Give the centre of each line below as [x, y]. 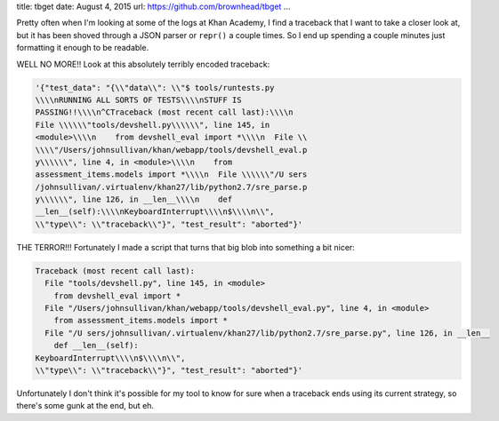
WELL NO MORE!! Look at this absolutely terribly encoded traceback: [143, 64]
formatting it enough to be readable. [83, 48]
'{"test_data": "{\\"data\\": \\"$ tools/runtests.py [155, 87]
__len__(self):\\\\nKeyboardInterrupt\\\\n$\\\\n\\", [155, 212]
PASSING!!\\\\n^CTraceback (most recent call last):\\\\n [164, 112]
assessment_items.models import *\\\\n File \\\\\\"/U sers [171, 175]
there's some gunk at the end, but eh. [85, 406]
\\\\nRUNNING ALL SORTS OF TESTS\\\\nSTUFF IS [138, 99]
